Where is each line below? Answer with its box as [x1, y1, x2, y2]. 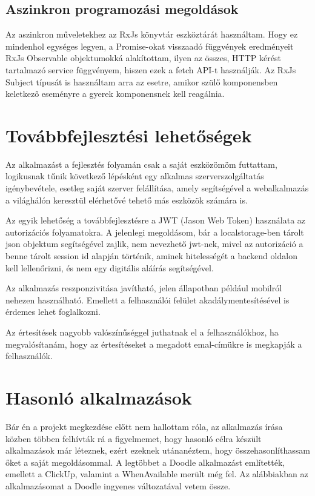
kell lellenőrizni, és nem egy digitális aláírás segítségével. [5, 261, 214, 274]
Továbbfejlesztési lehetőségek [5, 122, 252, 147]
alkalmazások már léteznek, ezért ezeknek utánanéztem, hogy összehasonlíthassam [5, 444, 310, 457]
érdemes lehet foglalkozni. [5, 305, 101, 318]
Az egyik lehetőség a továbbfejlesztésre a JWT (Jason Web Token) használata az [5, 214, 306, 227]
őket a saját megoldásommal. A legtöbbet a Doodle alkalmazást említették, [5, 455, 285, 468]
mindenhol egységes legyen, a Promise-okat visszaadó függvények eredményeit [5, 39, 294, 52]
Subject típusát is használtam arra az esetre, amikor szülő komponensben [5, 75, 278, 88]
